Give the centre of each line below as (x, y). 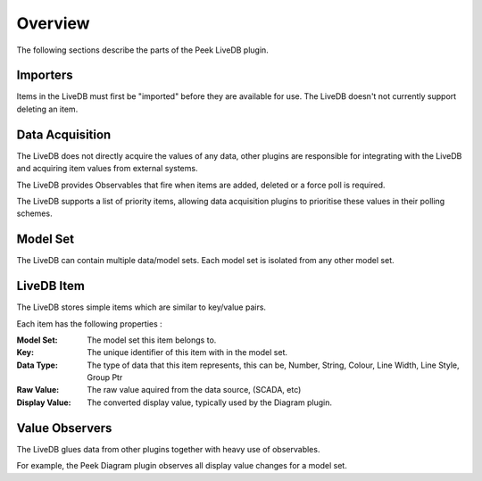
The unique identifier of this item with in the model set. (187, 352)
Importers (45, 75)
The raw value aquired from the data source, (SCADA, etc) (194, 390)
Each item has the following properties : (89, 323)
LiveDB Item (50, 286)
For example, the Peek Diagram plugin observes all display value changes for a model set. (182, 466)
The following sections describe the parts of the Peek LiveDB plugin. (143, 50)
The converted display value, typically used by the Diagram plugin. (210, 402)
